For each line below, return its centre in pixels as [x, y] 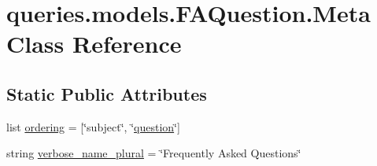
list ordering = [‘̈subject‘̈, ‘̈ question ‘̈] [93, 126]
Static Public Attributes [107, 93]
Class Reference [94, 44]
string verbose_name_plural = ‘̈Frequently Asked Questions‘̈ [154, 153]
